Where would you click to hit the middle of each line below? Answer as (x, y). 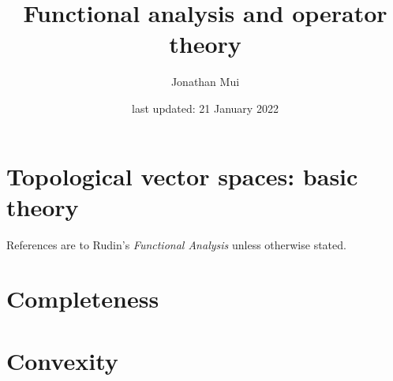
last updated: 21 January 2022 (205, 108)
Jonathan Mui (205, 82)
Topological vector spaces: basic (182, 176)
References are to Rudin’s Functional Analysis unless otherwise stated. (176, 244)
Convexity (62, 360)
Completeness (83, 299)
